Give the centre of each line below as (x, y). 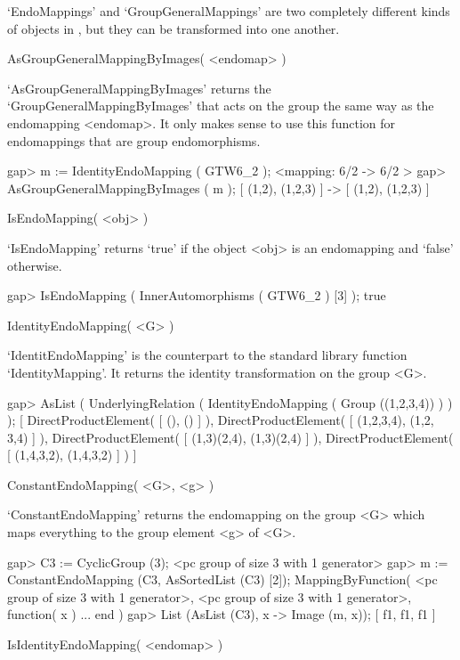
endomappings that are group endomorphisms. (134, 140)
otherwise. (35, 265)
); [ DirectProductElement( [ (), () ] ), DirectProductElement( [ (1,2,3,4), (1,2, (221, 420)
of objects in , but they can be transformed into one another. (174, 28)
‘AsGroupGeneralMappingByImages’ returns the (139, 88)
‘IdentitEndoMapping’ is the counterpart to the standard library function (207, 355)
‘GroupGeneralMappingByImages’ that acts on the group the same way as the (221, 106)
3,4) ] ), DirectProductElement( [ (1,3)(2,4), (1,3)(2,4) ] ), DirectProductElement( (230, 437)
